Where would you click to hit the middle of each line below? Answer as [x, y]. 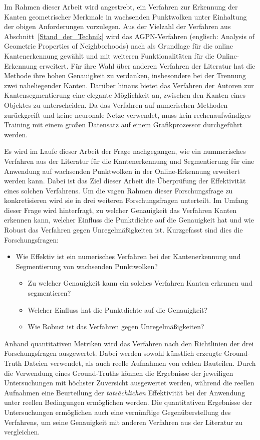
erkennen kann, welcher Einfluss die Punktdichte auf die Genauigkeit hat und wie [129, 220]
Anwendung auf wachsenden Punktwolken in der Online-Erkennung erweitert [122, 171]
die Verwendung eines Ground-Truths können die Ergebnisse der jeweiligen [119, 373]
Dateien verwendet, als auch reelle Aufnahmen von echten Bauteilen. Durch [140, 363]
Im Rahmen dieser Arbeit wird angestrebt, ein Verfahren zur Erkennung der [121, 7]
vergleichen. [22, 432]
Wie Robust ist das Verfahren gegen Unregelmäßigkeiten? [116, 326]
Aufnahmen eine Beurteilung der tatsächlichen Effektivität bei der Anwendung [124, 392]
